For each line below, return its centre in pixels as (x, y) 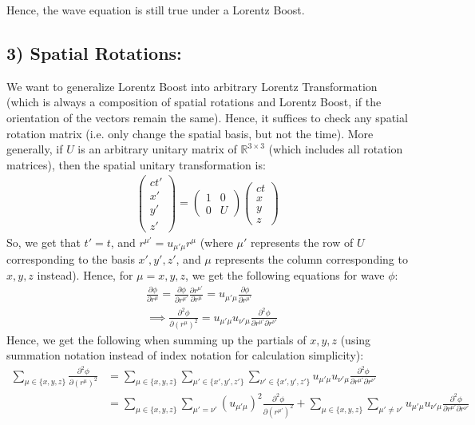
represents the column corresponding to (311, 259)
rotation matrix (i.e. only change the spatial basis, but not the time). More (190, 133)
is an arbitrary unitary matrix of (157, 149)
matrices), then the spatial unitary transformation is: (136, 164)
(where (216, 242)
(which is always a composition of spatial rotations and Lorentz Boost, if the (194, 102)
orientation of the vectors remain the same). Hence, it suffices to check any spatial (207, 117)
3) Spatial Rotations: (94, 52)
